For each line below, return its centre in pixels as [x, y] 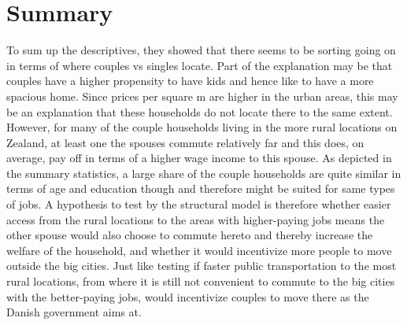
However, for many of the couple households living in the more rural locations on [202, 127]
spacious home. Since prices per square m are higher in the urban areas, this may [202, 96]
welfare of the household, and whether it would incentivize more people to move [199, 250]
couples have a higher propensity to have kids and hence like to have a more [190, 81]
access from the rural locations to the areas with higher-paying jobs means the [196, 219]
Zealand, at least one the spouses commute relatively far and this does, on [185, 142]
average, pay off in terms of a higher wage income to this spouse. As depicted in [199, 158]
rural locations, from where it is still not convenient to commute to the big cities [201, 281]
